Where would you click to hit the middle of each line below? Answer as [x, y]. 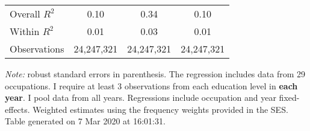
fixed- [289, 97]
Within [25, 31]
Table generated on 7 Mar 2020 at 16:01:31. [85, 121]
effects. [17, 109]
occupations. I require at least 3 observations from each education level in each [151, 85]
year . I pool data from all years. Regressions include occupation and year [141, 97]
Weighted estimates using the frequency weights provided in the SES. [160, 109]
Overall [25, 14]
